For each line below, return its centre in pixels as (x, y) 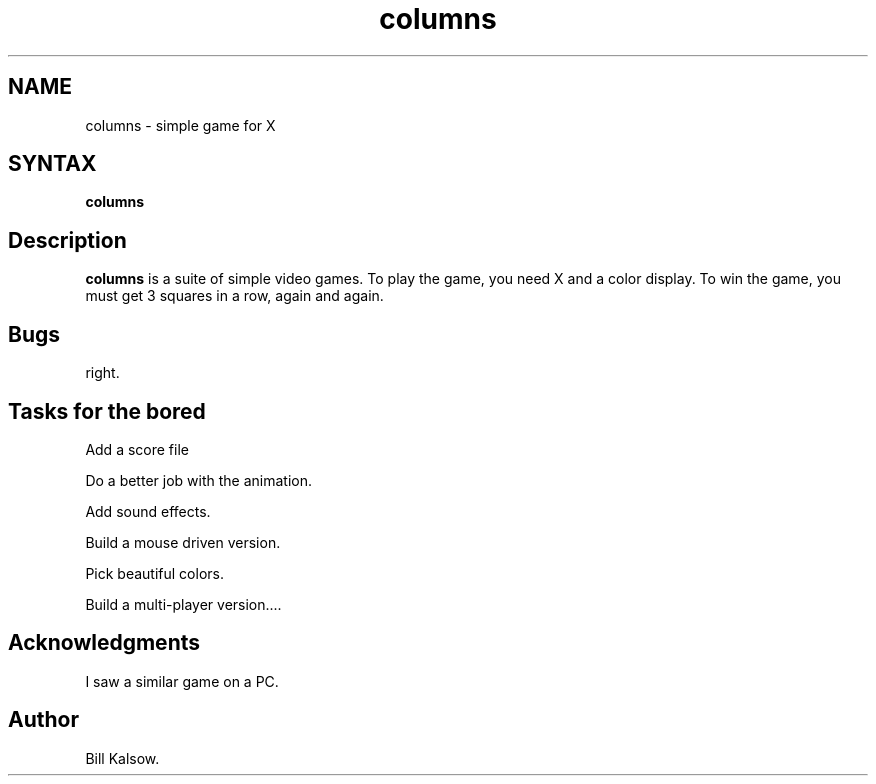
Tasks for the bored (107, 411)
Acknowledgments (104, 643)
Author (43, 720)
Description (67, 240)
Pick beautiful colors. (154, 573)
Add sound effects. (148, 511)
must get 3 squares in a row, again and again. (234, 296)
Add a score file (137, 449)
